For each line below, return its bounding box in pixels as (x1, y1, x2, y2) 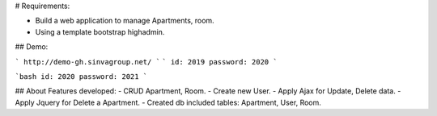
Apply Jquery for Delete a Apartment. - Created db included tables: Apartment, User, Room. (15, 97, 321, 107)
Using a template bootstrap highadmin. (35, 27, 165, 36)
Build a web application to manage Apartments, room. (35, 16, 214, 26)
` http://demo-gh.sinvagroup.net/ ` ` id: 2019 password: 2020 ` (15, 57, 278, 66)
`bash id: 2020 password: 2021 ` (15, 72, 148, 81)
